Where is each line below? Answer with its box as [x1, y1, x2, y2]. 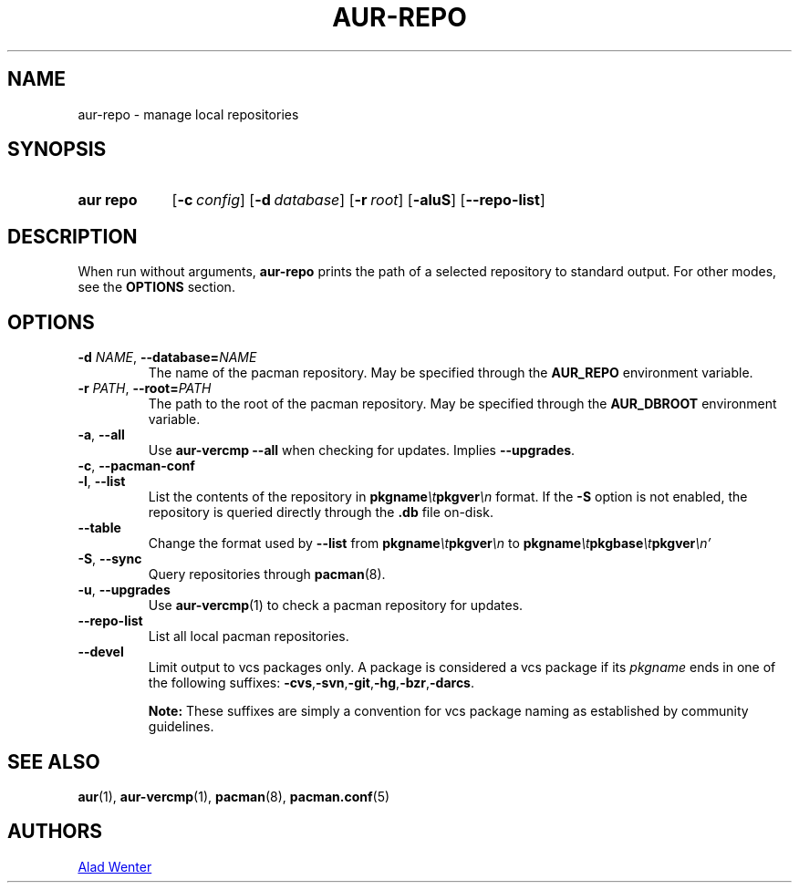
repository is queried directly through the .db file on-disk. [148, 504, 493, 521]
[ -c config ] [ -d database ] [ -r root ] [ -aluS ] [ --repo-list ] [171, 191, 545, 210]
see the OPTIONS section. [78, 279, 235, 295]
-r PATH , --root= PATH [78, 380, 212, 397]
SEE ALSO [7, 750, 100, 773]
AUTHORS [7, 820, 103, 843]
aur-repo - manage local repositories [78, 106, 299, 122]
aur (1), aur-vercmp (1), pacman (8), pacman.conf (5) [78, 788, 390, 804]
